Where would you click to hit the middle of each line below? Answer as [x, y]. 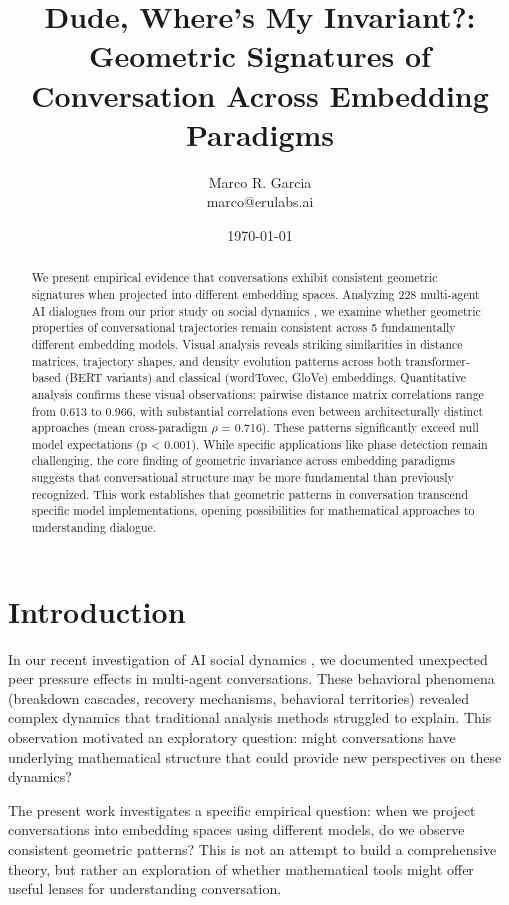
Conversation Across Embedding [260, 94]
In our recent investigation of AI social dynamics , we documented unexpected [248, 658]
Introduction [97, 610]
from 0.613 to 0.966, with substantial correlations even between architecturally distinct [257, 410]
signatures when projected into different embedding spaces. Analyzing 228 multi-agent [255, 293]
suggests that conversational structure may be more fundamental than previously [242, 477]
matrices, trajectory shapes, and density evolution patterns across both [216, 360]
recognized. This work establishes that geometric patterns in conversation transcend [250, 493]
